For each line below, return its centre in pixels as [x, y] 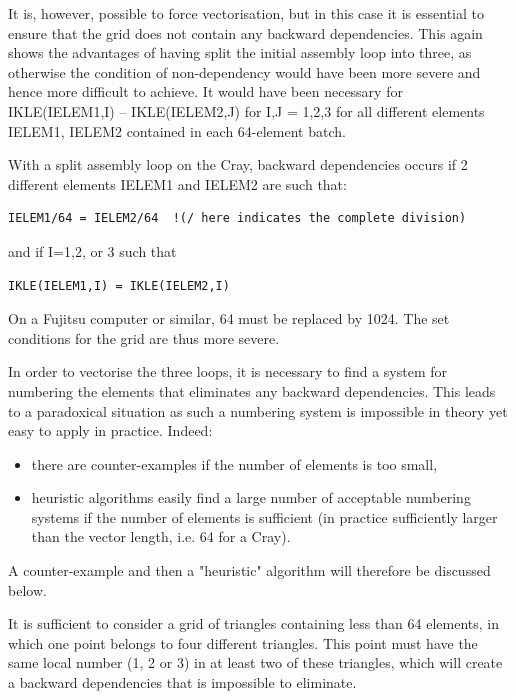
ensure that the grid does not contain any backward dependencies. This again [245, 32]
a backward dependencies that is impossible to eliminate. [182, 682]
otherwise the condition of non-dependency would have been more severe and [244, 71]
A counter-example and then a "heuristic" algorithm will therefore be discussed [249, 570]
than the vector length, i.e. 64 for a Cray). [161, 536]
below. [27, 589]
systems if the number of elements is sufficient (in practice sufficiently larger [264, 516]
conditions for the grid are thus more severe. [144, 337]
